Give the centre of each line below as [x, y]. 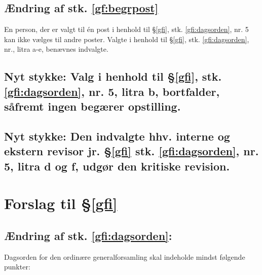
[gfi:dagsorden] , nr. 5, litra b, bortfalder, [112, 91]
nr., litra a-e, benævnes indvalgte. [56, 49]
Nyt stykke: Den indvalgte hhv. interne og [117, 136]
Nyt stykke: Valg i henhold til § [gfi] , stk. [113, 76]
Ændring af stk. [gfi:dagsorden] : [88, 235]
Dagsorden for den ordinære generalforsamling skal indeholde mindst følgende [125, 256]
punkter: [17, 267]
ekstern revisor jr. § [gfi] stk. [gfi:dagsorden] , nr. [132, 151]
